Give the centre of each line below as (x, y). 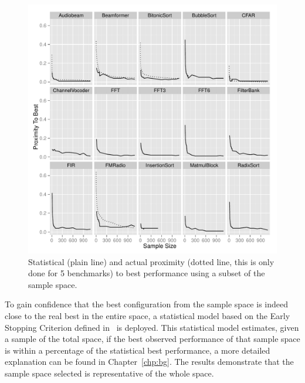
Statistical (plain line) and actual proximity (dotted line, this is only (151, 261)
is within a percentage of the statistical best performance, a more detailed (138, 350)
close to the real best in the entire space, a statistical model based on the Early (148, 315)
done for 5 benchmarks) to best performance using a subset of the (147, 273)
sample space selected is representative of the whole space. (109, 373)
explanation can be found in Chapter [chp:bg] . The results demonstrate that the (149, 362)
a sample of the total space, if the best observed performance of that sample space (152, 339)
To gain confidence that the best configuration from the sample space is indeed (146, 304)
